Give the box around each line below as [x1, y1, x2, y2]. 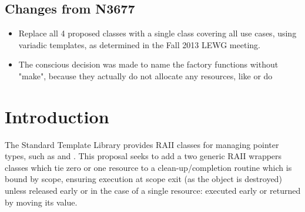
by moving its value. [5, 196, 78, 208]
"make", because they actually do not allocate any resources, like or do [18, 69, 273, 82]
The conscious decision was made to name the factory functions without [18, 58, 279, 70]
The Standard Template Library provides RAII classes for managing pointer [5, 138, 279, 150]
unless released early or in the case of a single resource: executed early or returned [5, 184, 301, 197]
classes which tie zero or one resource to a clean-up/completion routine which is [5, 161, 292, 173]
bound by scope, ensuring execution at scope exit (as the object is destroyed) [5, 173, 282, 185]
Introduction [5, 104, 109, 128]
